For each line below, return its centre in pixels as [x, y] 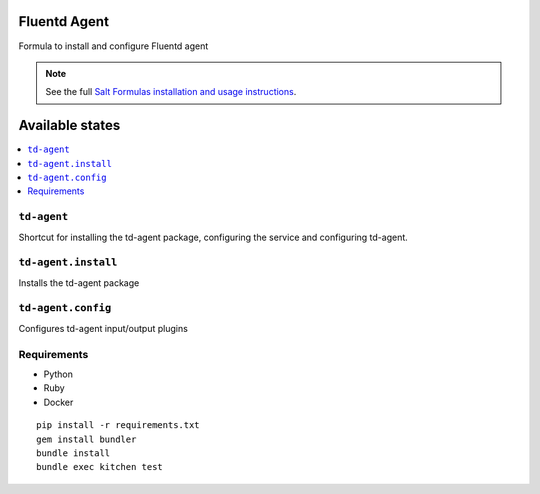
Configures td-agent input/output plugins [103, 328]
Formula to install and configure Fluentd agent [113, 46]
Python [58, 374]
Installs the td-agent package [79, 282]
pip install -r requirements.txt [118, 425]
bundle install [73, 453]
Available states [69, 125]
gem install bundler [86, 439]
